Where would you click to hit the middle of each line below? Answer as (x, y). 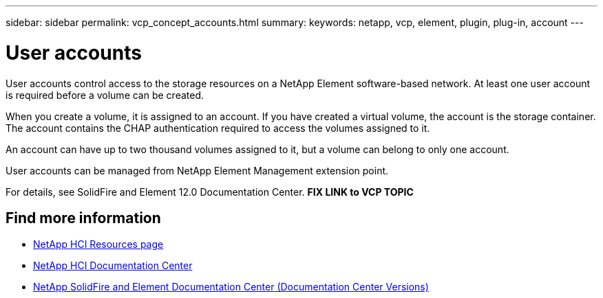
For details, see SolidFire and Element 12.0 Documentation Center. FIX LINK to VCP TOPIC (210, 192)
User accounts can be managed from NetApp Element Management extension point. (197, 170)
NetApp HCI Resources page (98, 244)
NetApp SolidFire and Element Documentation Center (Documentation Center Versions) (231, 287)
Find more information (83, 218)
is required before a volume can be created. (105, 95)
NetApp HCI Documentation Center (113, 266)
